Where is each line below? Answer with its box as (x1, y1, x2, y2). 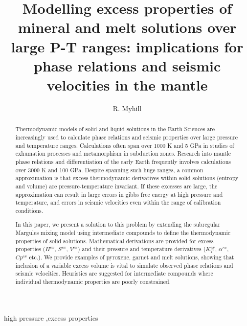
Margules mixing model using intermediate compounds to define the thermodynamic (15, 229, 231, 237)
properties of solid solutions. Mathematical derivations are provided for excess (15, 236, 214, 245)
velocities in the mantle (46, 74, 208, 94)
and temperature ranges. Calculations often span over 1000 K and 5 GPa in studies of (15, 141, 234, 149)
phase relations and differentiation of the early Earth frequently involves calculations (15, 157, 231, 165)
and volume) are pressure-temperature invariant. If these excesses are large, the (15, 182, 218, 190)
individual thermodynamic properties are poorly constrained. (15, 277, 171, 285)
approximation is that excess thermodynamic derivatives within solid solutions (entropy (15, 174, 239, 182)
